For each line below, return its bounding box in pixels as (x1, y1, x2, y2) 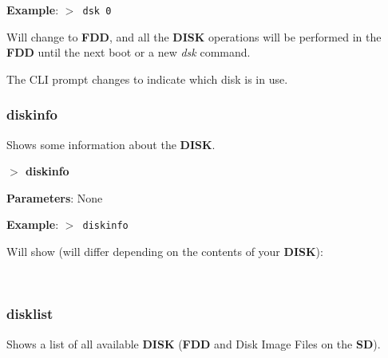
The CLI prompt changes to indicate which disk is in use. (6, 70, 288, 87)
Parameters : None (6, 189, 103, 206)
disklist (6, 304, 53, 324)
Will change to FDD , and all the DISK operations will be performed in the (6, 28, 382, 45)
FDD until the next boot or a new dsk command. (6, 44, 251, 61)
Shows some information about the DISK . (6, 136, 216, 152)
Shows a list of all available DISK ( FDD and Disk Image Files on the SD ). (6, 335, 381, 352)
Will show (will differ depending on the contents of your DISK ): (6, 243, 323, 260)
